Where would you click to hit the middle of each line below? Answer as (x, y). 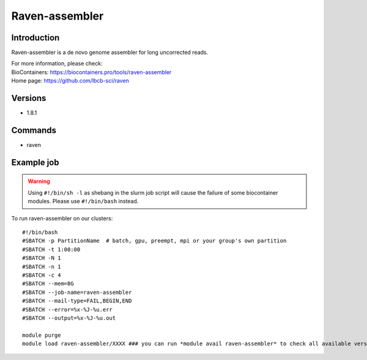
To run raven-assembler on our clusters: (62, 218)
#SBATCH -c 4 (42, 275)
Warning (39, 181)
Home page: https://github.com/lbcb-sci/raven (70, 81)
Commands (34, 130)
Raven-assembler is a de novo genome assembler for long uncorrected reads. (110, 53)
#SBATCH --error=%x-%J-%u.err (68, 309)
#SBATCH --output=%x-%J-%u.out (69, 318)
